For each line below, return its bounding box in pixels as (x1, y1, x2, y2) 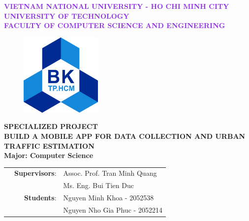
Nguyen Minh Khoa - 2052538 (63, 192, 154, 203)
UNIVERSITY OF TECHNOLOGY (4, 10, 129, 21)
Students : (24, 192, 57, 203)
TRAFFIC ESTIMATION (4, 140, 94, 151)
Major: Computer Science (4, 150, 93, 160)
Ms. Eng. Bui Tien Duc (63, 180, 134, 190)
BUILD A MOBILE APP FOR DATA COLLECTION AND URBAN (4, 130, 246, 141)
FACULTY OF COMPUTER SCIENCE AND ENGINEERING (4, 20, 225, 31)
